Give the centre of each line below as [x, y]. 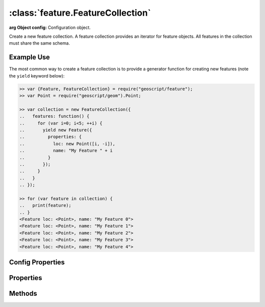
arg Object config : [28, 27]
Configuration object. [69, 27]
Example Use [29, 57]
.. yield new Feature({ [56, 130]
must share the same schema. [40, 43]
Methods [23, 294]
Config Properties [37, 262]
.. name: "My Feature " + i [66, 151]
